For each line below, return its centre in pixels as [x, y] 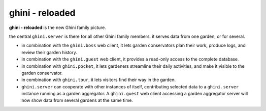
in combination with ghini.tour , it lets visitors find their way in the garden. [99, 80]
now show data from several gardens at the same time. [77, 100]
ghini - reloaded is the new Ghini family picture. [58, 28]
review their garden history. [49, 52]
